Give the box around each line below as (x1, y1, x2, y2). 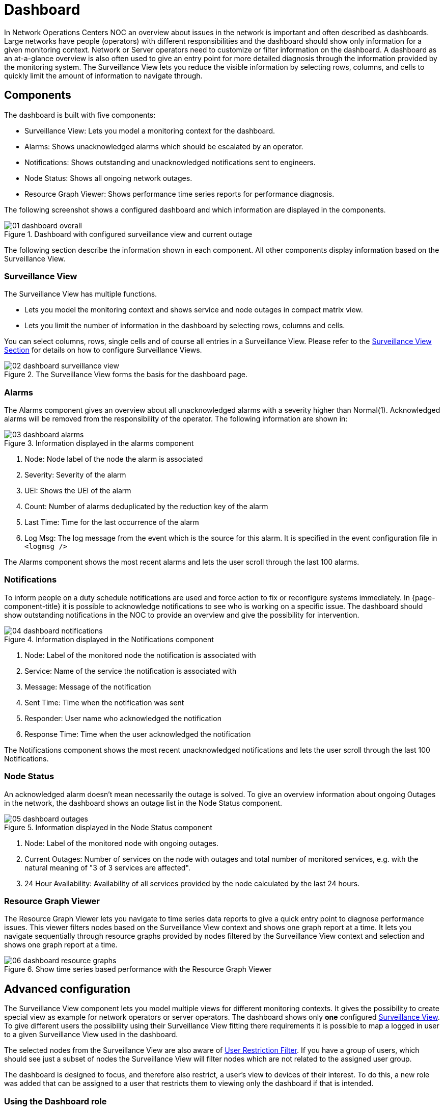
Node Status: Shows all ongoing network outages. (24, 173, 192, 182)
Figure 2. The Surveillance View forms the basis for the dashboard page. (4, 370, 248, 379)
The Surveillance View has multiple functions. (4, 289, 157, 299)
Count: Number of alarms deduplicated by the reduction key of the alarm (24, 502, 268, 511)
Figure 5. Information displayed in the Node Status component (4, 823, 212, 832)
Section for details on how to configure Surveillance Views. (4, 346, 202, 355)
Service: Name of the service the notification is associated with (24, 666, 237, 675)
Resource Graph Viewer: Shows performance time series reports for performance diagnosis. (24, 189, 335, 198)
